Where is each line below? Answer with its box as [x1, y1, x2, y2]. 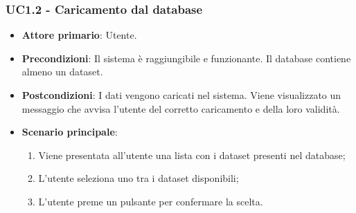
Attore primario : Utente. [21, 28, 137, 42]
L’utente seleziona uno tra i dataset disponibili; [38, 171, 239, 185]
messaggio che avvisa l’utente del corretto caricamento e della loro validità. [21, 101, 340, 115]
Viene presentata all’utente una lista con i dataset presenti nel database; [38, 147, 346, 162]
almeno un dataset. [21, 64, 103, 79]
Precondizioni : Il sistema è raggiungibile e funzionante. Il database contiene [21, 50, 351, 65]
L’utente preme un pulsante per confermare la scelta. [38, 194, 263, 208]
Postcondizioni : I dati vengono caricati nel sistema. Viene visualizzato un [21, 88, 341, 102]
